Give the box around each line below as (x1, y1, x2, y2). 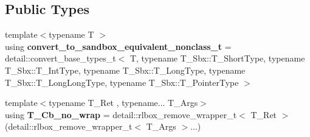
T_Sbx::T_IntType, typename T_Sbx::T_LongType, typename (5, 63, 246, 76)
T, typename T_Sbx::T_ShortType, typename (129, 52, 305, 65)
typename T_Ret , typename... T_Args (49, 96, 198, 109)
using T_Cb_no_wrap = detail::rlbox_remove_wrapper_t (5, 108, 237, 121)
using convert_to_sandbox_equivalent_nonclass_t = (5, 40, 232, 52)
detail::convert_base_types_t (5, 52, 116, 65)
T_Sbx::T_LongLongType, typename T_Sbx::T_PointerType (5, 76, 239, 88)
